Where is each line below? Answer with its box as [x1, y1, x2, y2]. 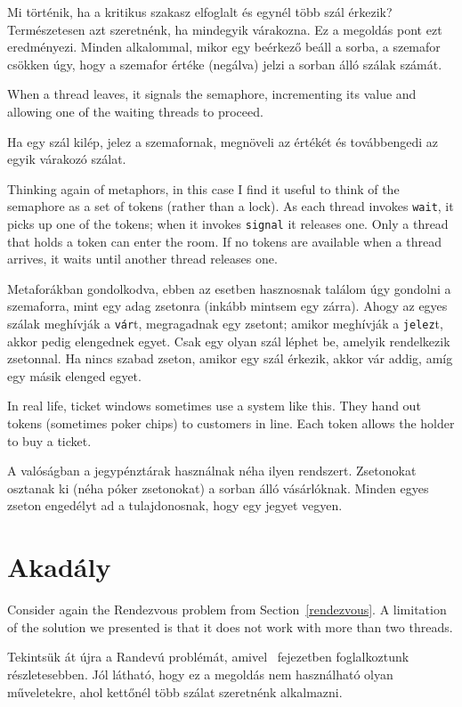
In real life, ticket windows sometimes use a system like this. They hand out [7, 396, 421, 415]
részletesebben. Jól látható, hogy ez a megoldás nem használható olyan [7, 664, 393, 683]
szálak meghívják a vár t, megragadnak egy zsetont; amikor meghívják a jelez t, [7, 314, 443, 333]
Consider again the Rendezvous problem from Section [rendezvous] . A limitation [7, 600, 447, 619]
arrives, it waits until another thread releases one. [7, 249, 278, 268]
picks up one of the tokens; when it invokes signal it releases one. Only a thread [7, 215, 449, 232]
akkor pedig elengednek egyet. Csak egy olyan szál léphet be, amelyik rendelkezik [7, 331, 450, 350]
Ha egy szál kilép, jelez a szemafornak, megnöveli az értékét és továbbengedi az [7, 132, 438, 150]
